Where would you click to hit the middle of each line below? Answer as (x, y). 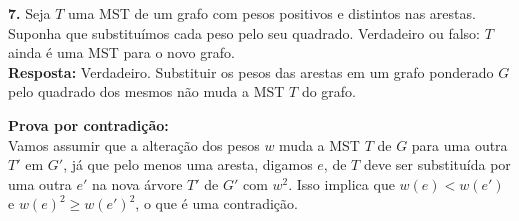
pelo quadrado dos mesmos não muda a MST (146, 91)
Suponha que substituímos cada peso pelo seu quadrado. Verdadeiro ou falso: (244, 32)
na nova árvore (137, 183)
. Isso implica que (341, 183)
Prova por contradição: (88, 124)
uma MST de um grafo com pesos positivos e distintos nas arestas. (271, 13)
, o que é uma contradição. (216, 203)
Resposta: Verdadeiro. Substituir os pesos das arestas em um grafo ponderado (251, 71)
